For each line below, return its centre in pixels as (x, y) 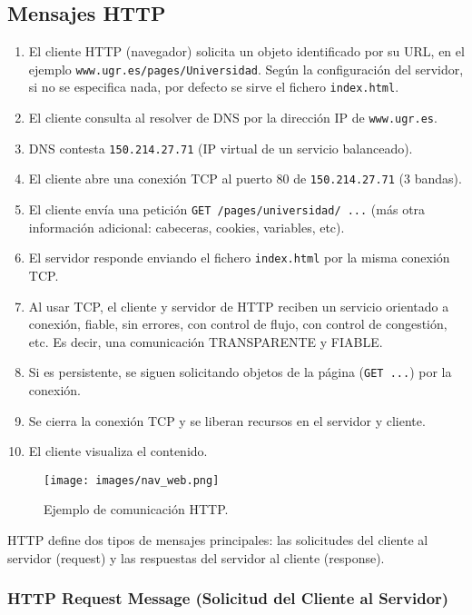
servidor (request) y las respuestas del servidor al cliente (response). (196, 557)
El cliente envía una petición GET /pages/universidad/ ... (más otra (227, 209)
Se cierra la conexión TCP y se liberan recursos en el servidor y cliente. (227, 420)
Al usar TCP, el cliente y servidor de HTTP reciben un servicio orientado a (239, 306)
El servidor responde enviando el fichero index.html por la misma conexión (239, 258)
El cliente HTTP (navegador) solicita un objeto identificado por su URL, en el (246, 51)
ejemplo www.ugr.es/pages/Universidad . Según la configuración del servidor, (246, 69)
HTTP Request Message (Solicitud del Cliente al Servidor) (228, 598)
